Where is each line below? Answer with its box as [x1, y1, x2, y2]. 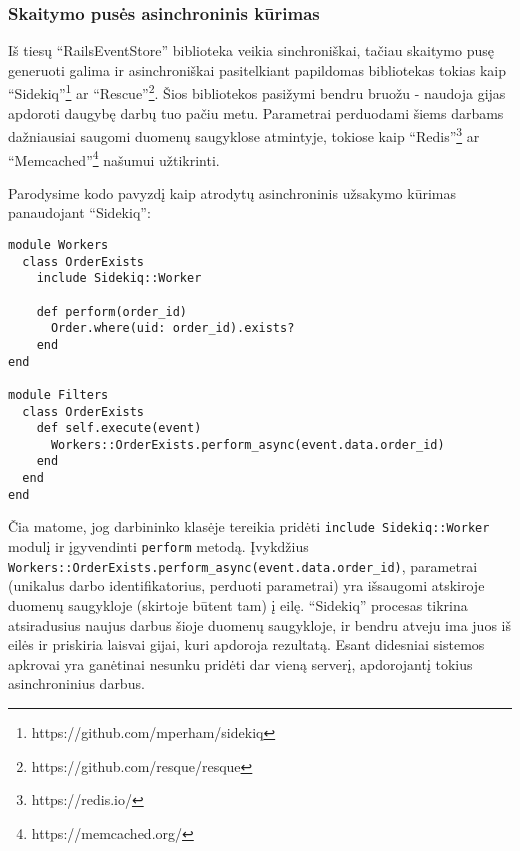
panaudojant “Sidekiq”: [8, 202, 151, 223]
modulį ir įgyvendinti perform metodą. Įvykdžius [8, 536, 309, 557]
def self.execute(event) [36, 421, 202, 436]
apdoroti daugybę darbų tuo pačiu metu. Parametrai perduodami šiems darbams [8, 102, 504, 123]
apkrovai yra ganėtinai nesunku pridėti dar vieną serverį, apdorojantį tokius [8, 653, 473, 674]
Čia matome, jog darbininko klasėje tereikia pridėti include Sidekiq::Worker [8, 516, 490, 537]
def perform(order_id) [36, 304, 187, 319]
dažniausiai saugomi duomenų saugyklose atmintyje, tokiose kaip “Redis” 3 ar [8, 123, 480, 146]
